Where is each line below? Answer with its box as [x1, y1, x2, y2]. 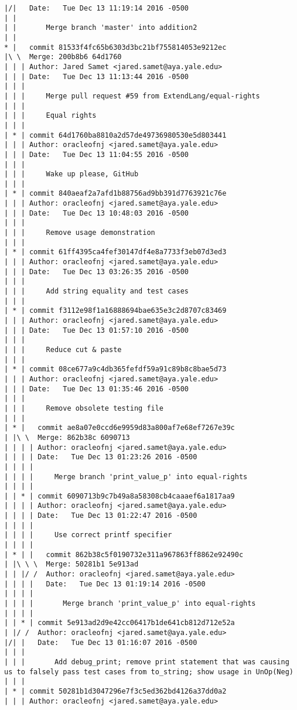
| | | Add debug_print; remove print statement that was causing [4, 657, 289, 666]
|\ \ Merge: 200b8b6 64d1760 [4, 53, 122, 62]
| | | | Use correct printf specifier [4, 531, 172, 540]
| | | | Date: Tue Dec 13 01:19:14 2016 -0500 [4, 579, 206, 588]
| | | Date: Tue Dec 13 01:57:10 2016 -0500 [4, 326, 189, 334]
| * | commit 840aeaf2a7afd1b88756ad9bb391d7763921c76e [4, 189, 227, 198]
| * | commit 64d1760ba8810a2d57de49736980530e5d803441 [4, 131, 227, 139]
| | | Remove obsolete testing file [4, 404, 164, 412]
